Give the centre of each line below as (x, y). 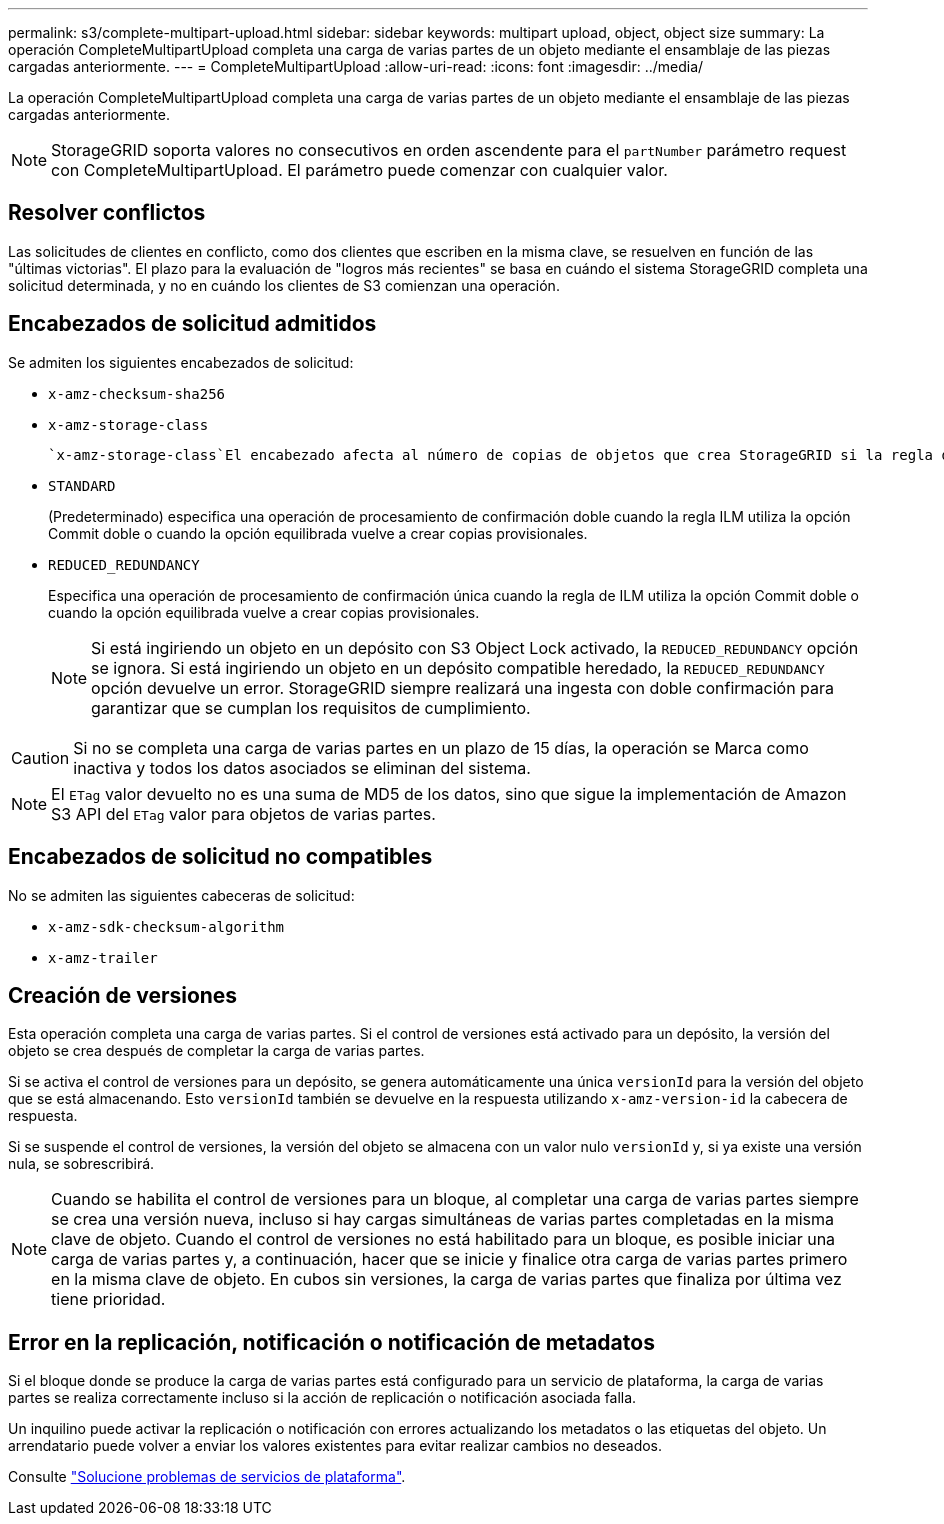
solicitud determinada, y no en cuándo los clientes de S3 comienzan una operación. (284, 285)
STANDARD (82, 485)
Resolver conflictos (107, 213)
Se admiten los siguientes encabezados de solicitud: (181, 362)
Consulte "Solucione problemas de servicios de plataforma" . (207, 1477)
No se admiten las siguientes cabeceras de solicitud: (181, 895)
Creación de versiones (123, 995)
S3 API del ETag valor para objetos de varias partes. (243, 813)
